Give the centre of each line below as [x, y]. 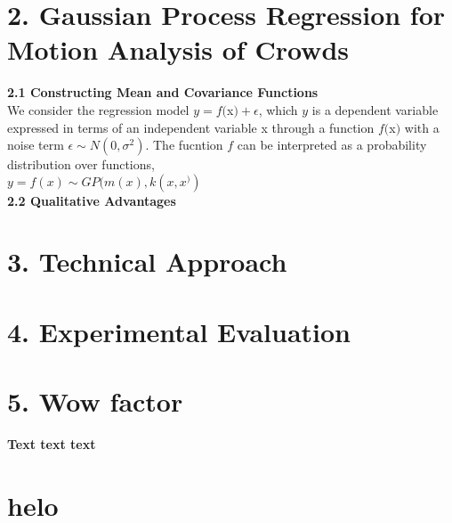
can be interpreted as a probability [332, 145]
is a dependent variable [375, 109]
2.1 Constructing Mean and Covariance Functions [163, 92]
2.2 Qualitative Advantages [92, 200]
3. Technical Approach [147, 261]
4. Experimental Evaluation [179, 331]
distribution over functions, [81, 164]
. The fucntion [184, 145]
